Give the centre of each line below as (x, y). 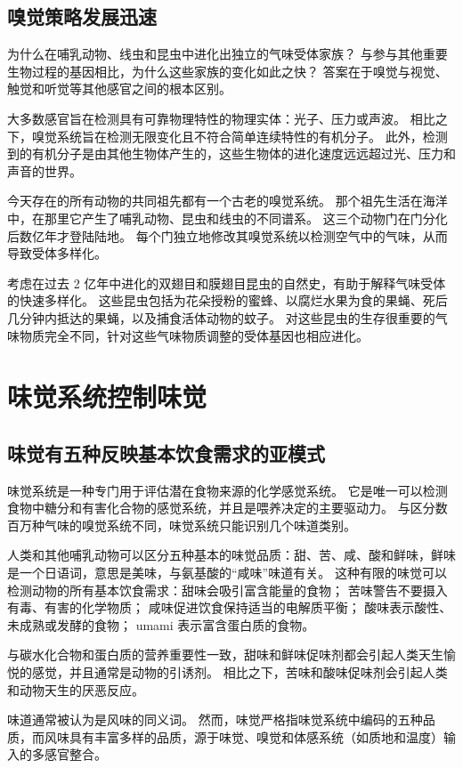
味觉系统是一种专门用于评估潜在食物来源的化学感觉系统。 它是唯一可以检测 (227, 490)
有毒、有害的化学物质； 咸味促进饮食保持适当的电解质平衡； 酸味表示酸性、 (230, 607)
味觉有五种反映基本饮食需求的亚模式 (166, 453)
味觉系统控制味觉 (107, 396)
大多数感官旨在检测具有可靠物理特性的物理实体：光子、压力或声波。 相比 (221, 118)
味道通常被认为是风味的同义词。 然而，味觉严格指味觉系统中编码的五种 (215, 719)
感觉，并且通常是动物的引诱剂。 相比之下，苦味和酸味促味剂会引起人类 (240, 672)
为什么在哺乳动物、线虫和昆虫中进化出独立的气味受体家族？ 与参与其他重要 (227, 54)
